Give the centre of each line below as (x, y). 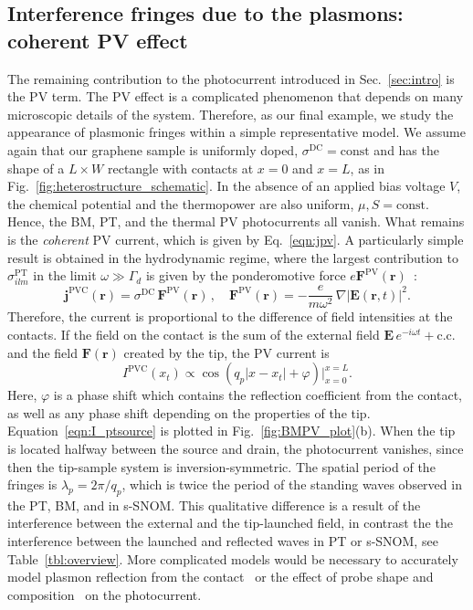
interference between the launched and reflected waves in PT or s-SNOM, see (223, 541)
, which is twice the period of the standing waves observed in (292, 484)
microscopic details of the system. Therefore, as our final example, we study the (231, 114)
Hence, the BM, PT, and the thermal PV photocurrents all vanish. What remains (236, 221)
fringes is (32, 484)
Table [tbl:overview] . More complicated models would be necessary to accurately (233, 558)
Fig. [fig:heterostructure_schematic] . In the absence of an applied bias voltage (226, 186)
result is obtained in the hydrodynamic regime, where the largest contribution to (233, 257)
